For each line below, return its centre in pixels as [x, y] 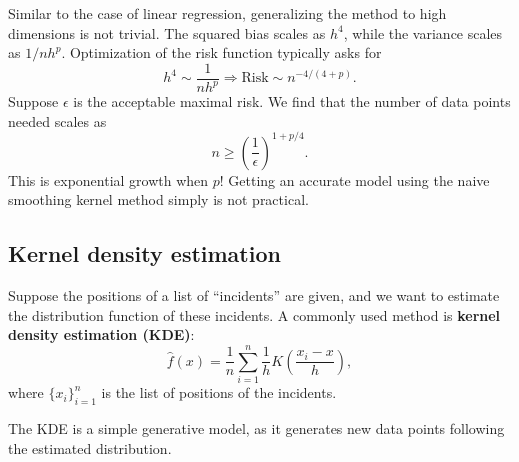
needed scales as [57, 120]
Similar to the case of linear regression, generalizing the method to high [227, 13]
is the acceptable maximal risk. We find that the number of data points [292, 101]
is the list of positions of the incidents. [219, 392]
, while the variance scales [423, 32]
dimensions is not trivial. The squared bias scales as [167, 32]
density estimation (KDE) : [101, 334]
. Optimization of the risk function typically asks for [221, 52]
